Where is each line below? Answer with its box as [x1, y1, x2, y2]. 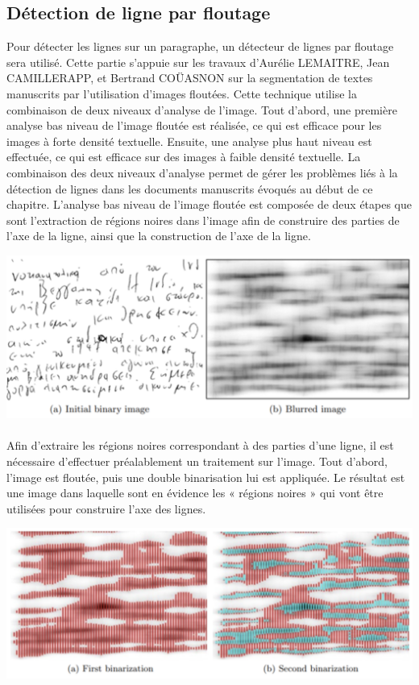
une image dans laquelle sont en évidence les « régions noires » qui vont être [6, 484, 384, 501]
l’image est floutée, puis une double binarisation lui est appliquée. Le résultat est [6, 468, 405, 485]
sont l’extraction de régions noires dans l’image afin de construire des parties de [6, 211, 400, 228]
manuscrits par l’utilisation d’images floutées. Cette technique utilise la [6, 85, 357, 102]
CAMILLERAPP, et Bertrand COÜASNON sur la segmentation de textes [6, 69, 373, 86]
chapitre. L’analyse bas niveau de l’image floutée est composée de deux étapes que [6, 196, 413, 213]
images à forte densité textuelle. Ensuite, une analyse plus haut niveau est [6, 132, 372, 149]
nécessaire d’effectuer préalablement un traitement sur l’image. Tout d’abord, [6, 452, 388, 469]
